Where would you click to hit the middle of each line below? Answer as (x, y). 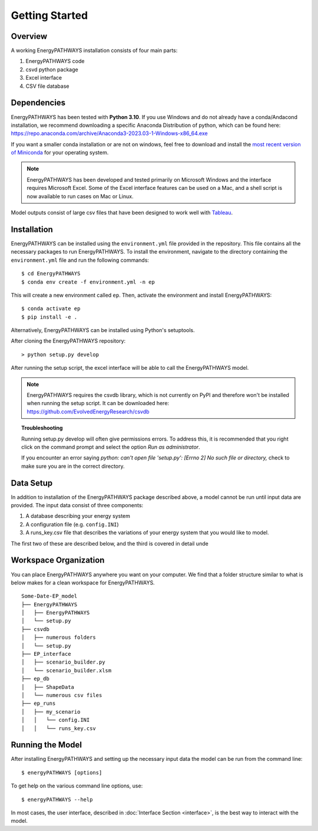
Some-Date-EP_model (49, 596)
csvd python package (52, 69)
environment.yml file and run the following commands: (80, 260)
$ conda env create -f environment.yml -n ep (88, 282)
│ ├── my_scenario (51, 712)
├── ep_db (35, 679)
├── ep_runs (39, 704)
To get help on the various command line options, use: (77, 786)
